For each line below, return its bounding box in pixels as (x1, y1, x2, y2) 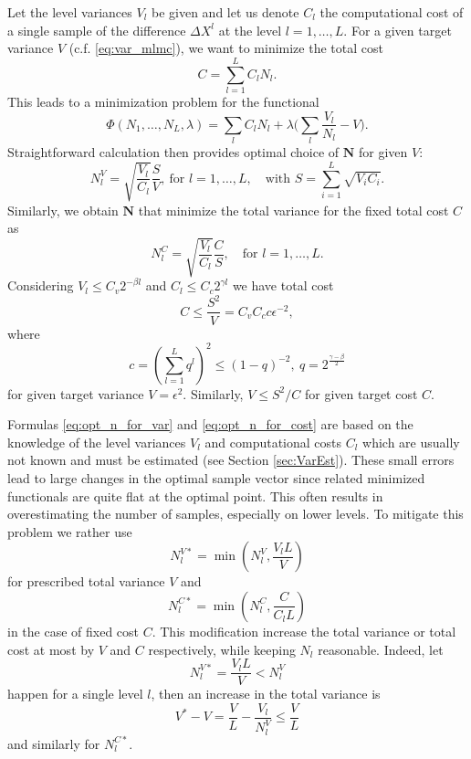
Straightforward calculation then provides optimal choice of (7, 142, 340, 162)
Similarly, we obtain (7, 200, 119, 219)
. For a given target (343, 20, 452, 39)
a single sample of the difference (7, 20, 186, 39)
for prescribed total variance (7, 572, 165, 591)
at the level (218, 20, 282, 39)
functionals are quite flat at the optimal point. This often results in (7, 486, 383, 505)
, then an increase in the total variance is (151, 684, 381, 703)
